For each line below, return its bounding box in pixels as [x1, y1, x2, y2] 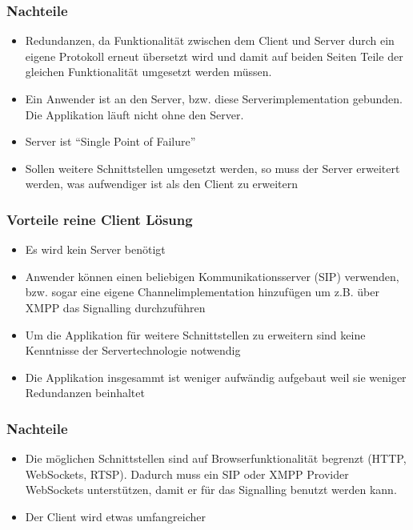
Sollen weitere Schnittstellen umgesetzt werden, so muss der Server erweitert [25, 159, 400, 176]
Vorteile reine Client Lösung [6, 209, 193, 229]
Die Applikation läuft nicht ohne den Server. [25, 106, 244, 122]
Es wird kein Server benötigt [25, 241, 166, 258]
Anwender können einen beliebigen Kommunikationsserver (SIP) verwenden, [25, 267, 399, 284]
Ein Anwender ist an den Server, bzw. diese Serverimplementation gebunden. [25, 90, 403, 106]
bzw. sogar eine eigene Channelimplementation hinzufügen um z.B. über [25, 283, 379, 300]
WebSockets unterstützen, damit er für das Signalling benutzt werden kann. [25, 481, 397, 498]
